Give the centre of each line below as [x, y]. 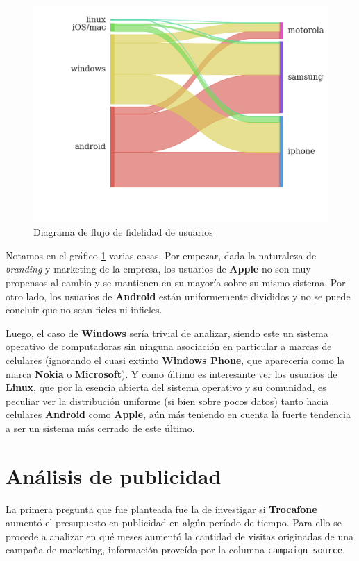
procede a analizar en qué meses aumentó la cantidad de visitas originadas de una [179, 536]
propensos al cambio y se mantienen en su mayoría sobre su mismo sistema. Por [176, 282]
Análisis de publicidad [114, 475]
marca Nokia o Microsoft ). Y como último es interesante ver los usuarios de [172, 373]
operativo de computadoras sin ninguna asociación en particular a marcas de [169, 346]
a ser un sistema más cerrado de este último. [100, 428]
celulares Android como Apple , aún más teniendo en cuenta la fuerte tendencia [178, 414]
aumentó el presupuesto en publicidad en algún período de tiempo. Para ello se [174, 523]
